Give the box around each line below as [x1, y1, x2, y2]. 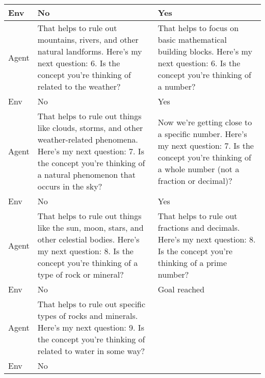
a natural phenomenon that [37, 169, 136, 180]
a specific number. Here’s [157, 127, 247, 140]
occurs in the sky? [37, 180, 102, 192]
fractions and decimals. [157, 222, 240, 233]
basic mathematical [157, 34, 227, 45]
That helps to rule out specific [37, 298, 146, 310]
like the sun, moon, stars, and [37, 222, 144, 233]
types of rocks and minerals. [37, 310, 138, 321]
